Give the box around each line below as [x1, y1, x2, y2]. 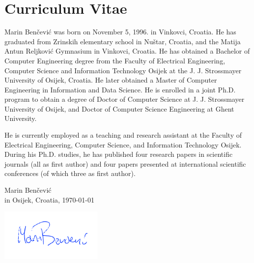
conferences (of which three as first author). [4, 168, 136, 178]
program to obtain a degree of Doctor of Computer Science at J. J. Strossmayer [4, 94, 245, 104]
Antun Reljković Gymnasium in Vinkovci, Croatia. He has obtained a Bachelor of [4, 46, 250, 56]
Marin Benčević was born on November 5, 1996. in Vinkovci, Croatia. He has [4, 27, 236, 37]
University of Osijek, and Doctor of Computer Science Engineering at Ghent [4, 103, 234, 114]
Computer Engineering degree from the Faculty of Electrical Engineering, [4, 55, 226, 65]
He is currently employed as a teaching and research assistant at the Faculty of [4, 130, 242, 140]
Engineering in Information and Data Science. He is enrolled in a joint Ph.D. [4, 84, 236, 94]
